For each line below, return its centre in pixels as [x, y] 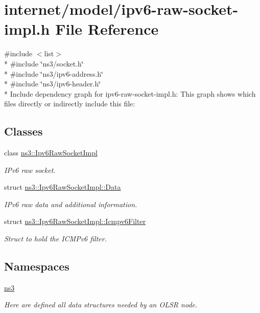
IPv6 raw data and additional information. [71, 204]
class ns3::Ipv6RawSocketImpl [51, 153]
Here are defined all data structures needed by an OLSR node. [101, 305]
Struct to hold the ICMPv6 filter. [55, 239]
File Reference [107, 29]
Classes [23, 131]
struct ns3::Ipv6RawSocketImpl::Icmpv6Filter [75, 221]
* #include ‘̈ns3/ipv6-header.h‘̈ [53, 84]
